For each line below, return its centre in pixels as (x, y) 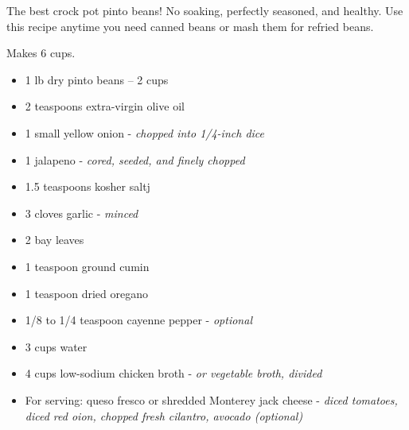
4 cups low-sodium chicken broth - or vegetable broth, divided (173, 373)
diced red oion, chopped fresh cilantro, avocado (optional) (164, 415)
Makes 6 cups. (41, 53)
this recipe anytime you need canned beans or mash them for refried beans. (190, 26)
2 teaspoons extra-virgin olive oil (105, 106)
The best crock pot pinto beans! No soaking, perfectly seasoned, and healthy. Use (205, 10)
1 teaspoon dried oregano (86, 293)
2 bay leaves (55, 240)
